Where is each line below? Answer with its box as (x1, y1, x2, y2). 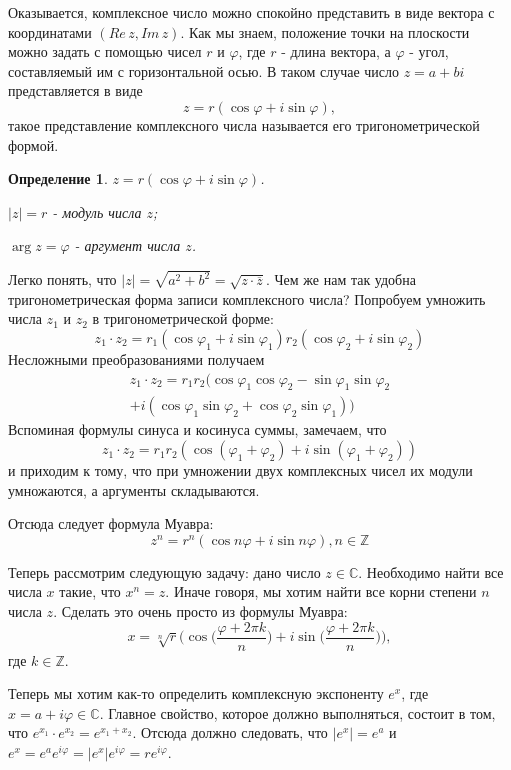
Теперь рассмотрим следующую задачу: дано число (8, 561, 321, 582)
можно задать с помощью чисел (8, 41, 202, 62)
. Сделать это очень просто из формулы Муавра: (53, 601, 348, 622)
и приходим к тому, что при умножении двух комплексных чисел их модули (8, 460, 473, 481)
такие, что (59, 581, 121, 602)
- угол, (409, 41, 449, 62)
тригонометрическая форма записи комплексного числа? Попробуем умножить (8, 288, 486, 309)
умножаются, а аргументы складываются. (8, 479, 260, 500)
